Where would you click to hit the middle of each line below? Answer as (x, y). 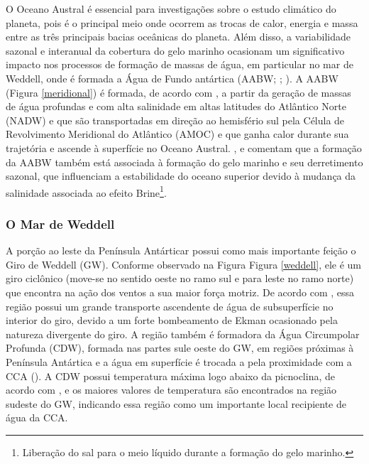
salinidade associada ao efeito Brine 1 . (86, 191)
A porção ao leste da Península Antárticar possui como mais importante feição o (181, 250)
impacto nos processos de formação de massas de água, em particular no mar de (180, 64)
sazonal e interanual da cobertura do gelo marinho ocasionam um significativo (175, 50)
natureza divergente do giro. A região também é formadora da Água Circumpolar (183, 334)
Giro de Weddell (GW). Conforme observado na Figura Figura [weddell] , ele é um (184, 264)
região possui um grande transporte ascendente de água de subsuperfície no (170, 306)
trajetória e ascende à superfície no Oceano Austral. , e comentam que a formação (184, 147)
